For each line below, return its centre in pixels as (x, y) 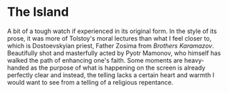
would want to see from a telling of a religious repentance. (90, 82)
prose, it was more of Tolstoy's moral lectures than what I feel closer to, (109, 38)
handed (18, 68)
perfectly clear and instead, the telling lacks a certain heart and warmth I (111, 75)
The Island (38, 12)
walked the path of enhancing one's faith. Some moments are (95, 60)
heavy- (194, 60)
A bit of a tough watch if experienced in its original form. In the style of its (112, 31)
